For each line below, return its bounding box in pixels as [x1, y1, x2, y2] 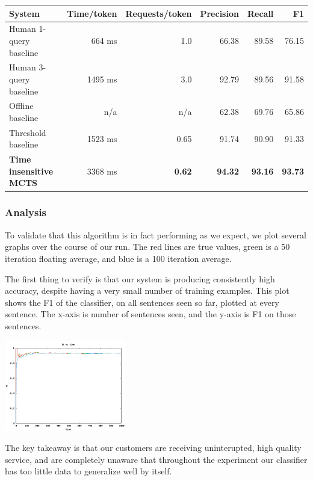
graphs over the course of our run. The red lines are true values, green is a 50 [5, 240, 290, 253]
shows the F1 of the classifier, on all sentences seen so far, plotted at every [5, 296, 279, 308]
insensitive [9, 164, 54, 177]
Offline [9, 99, 34, 112]
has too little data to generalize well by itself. [5, 465, 172, 477]
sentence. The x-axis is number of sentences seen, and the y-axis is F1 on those [5, 308, 296, 320]
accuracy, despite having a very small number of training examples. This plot [5, 284, 290, 297]
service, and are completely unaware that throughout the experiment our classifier [5, 453, 308, 465]
